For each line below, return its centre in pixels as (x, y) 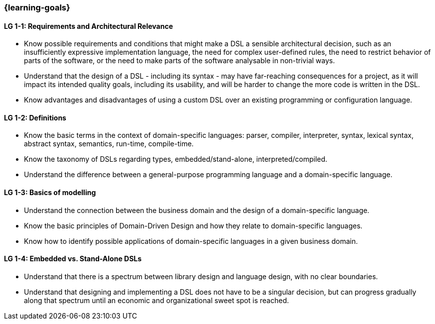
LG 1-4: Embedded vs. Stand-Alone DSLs (73, 259)
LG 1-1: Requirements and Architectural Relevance (88, 26)
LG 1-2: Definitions (35, 117)
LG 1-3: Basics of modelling (50, 193)
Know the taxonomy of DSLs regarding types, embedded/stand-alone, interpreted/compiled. (176, 159)
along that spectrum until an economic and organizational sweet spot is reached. (156, 300)
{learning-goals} (37, 7)
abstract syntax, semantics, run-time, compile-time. (109, 144)
